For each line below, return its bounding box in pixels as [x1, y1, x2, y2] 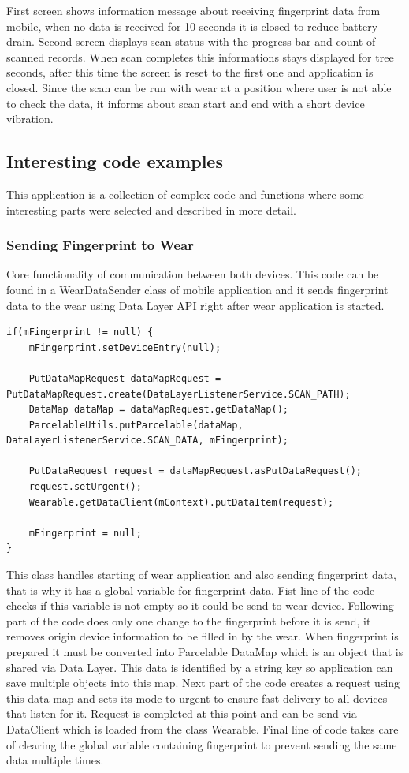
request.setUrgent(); [28, 481, 142, 493]
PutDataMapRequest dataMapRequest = [28, 372, 221, 384]
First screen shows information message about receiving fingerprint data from [6, 2, 381, 18]
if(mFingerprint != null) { [6, 327, 154, 338]
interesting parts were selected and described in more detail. [6, 201, 296, 218]
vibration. [6, 110, 54, 127]
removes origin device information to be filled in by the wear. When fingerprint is [6, 628, 399, 644]
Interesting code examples [6, 149, 223, 174]
